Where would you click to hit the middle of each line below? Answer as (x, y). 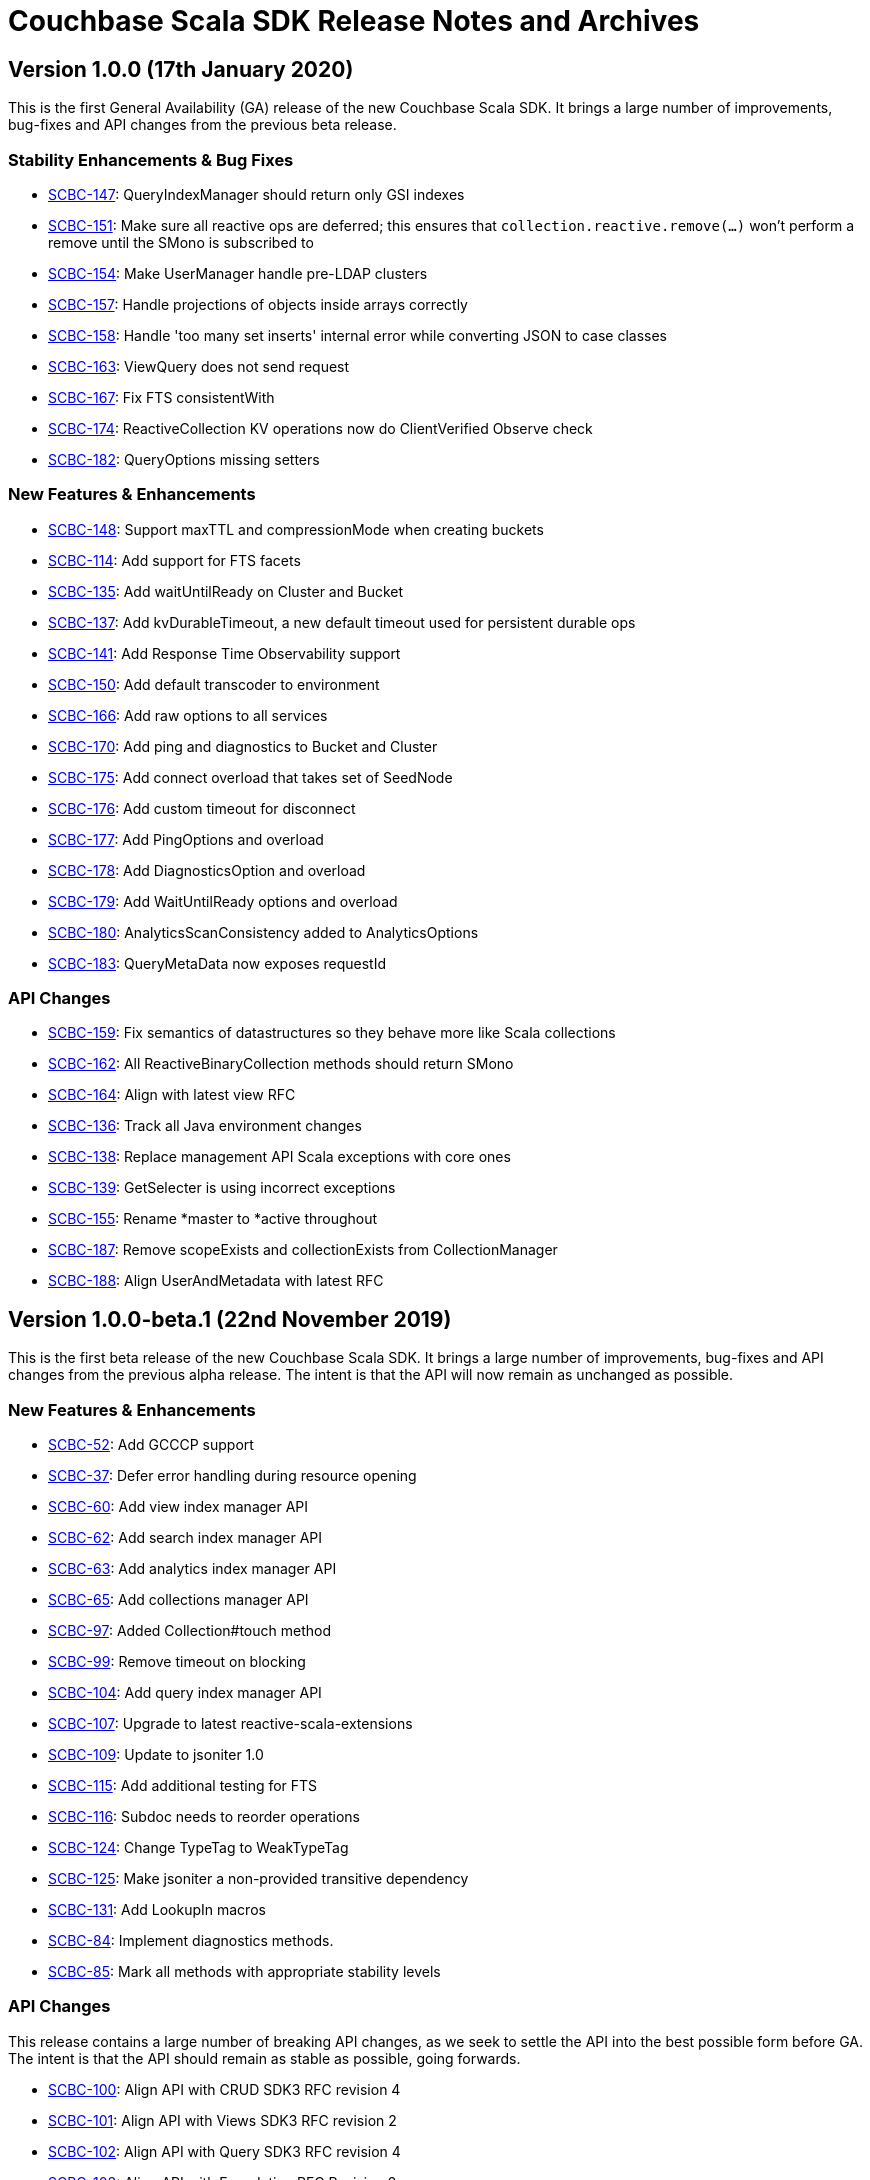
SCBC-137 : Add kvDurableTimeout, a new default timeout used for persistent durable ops (342, 622)
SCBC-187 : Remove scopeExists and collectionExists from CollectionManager (303, 1250)
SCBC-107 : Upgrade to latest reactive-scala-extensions (230, 1724)
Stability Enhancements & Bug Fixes (151, 159)
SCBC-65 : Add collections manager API (178, 1600)
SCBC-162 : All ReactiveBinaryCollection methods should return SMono (281, 1064)
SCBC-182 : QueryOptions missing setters (184, 459)
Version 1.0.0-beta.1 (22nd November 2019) (230, 1319)
